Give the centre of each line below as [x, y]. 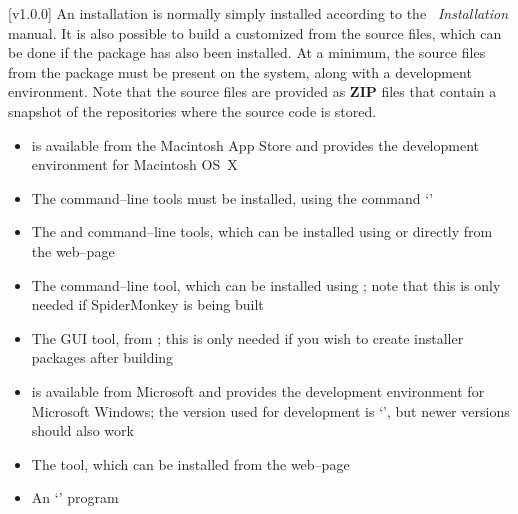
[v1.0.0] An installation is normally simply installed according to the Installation [258, 13]
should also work [82, 430]
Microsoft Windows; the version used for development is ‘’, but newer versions [270, 410]
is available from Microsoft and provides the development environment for [258, 390]
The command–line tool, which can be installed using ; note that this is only [266, 284]
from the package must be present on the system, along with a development [240, 71]
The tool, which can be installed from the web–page [190, 463]
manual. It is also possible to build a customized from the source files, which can [255, 32]
